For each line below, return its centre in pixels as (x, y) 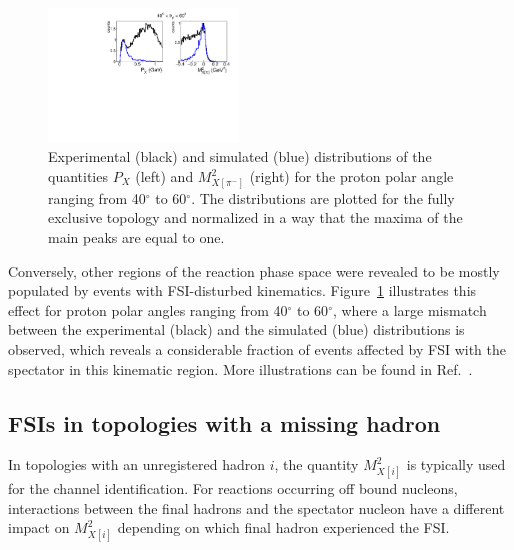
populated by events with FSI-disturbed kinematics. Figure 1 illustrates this (242, 290)
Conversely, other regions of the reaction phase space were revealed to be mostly (254, 270)
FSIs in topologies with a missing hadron (224, 422)
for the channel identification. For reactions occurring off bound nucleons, (233, 488)
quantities (78, 176)
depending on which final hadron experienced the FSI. (283, 527)
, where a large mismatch (409, 309)
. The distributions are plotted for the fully (323, 197)
